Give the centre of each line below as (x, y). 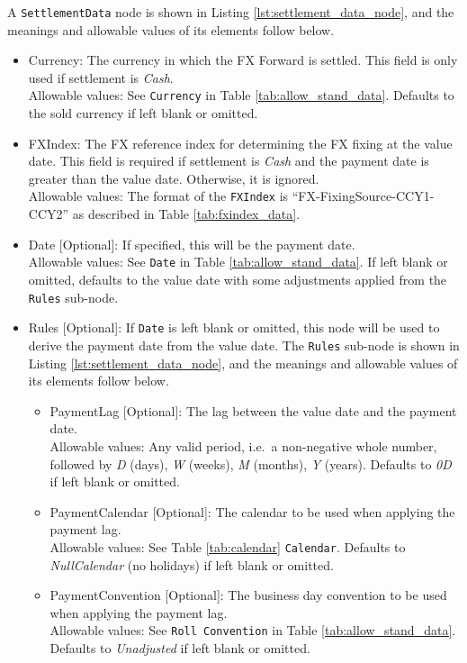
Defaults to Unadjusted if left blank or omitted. (180, 647)
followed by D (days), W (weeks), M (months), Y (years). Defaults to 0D (251, 463)
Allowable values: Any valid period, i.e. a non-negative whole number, (243, 445)
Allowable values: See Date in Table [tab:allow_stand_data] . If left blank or (238, 262)
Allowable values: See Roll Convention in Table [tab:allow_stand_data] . (253, 630)
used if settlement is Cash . (101, 77)
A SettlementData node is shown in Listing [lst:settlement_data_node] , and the (231, 12)
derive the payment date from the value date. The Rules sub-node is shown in (244, 345)
